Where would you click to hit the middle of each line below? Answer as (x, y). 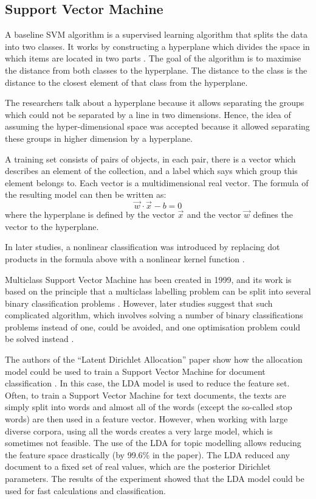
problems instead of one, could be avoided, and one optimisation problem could (153, 326)
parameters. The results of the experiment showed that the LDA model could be (155, 479)
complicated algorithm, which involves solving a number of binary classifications (154, 315)
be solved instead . (39, 339)
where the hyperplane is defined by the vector (90, 215)
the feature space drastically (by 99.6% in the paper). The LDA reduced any (147, 454)
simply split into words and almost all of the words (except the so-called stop (149, 407)
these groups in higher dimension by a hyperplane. (99, 138)
